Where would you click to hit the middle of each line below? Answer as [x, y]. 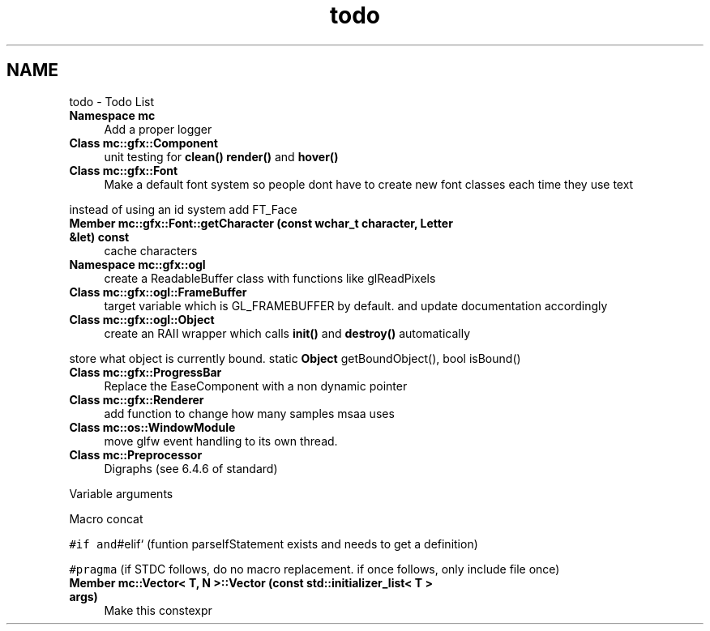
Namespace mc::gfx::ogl [137, 264]
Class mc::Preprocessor [136, 454]
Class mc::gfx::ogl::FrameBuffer [158, 292]
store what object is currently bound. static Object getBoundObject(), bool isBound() [295, 358]
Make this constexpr [158, 610]
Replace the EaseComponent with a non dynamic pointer [256, 386]
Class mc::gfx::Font [124, 170]
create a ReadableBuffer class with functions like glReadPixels [270, 278]
